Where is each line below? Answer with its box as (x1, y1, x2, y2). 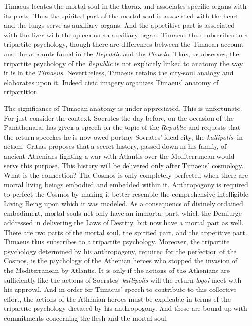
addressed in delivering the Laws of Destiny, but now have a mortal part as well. (4, 217, 244, 228)
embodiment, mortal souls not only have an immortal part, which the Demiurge (4, 208, 242, 218)
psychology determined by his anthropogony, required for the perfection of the (4, 246, 237, 256)
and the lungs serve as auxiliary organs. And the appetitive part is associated (4, 20, 234, 30)
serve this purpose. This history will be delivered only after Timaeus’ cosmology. (4, 160, 244, 170)
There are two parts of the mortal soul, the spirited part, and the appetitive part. (4, 227, 247, 237)
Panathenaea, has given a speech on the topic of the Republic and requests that (4, 122, 241, 132)
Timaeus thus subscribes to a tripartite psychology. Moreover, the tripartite (4, 236, 230, 247)
